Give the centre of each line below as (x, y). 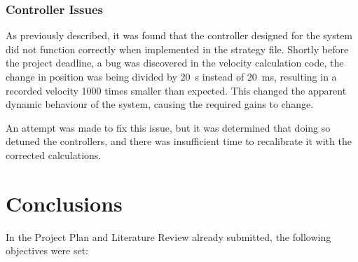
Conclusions (64, 203)
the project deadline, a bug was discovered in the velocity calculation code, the (175, 63)
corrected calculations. (54, 154)
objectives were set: (47, 250)
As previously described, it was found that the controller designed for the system (179, 35)
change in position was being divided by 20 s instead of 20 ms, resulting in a (171, 76)
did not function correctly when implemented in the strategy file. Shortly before (177, 49)
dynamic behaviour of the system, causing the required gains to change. (160, 104)
